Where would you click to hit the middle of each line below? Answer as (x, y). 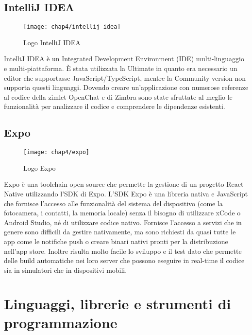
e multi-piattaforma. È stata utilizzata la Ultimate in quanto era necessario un (121, 68)
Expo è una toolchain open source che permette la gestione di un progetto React (124, 184)
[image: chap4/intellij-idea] (72, 27)
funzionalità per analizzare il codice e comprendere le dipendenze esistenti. (115, 106)
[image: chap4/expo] (57, 152)
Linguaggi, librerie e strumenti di (118, 303)
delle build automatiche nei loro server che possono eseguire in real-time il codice (124, 260)
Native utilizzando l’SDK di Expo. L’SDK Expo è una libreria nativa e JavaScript (126, 194)
